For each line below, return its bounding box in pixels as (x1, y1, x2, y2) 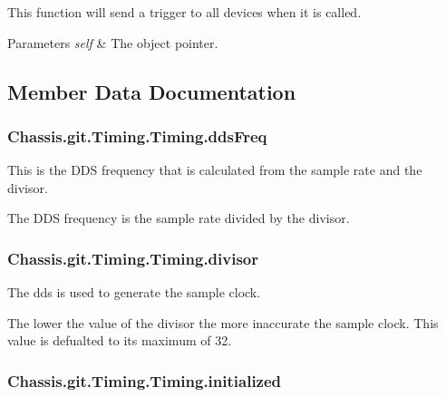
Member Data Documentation (7, 77, 296, 105)
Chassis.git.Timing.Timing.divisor (7, 247, 259, 269)
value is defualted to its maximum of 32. (7, 331, 232, 350)
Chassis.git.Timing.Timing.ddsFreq (7, 124, 267, 147)
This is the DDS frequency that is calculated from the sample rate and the (7, 160, 422, 179)
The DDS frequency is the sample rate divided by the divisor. (7, 208, 350, 228)
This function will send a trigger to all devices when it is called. (7, 3, 362, 21)
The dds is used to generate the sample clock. (7, 283, 261, 302)
